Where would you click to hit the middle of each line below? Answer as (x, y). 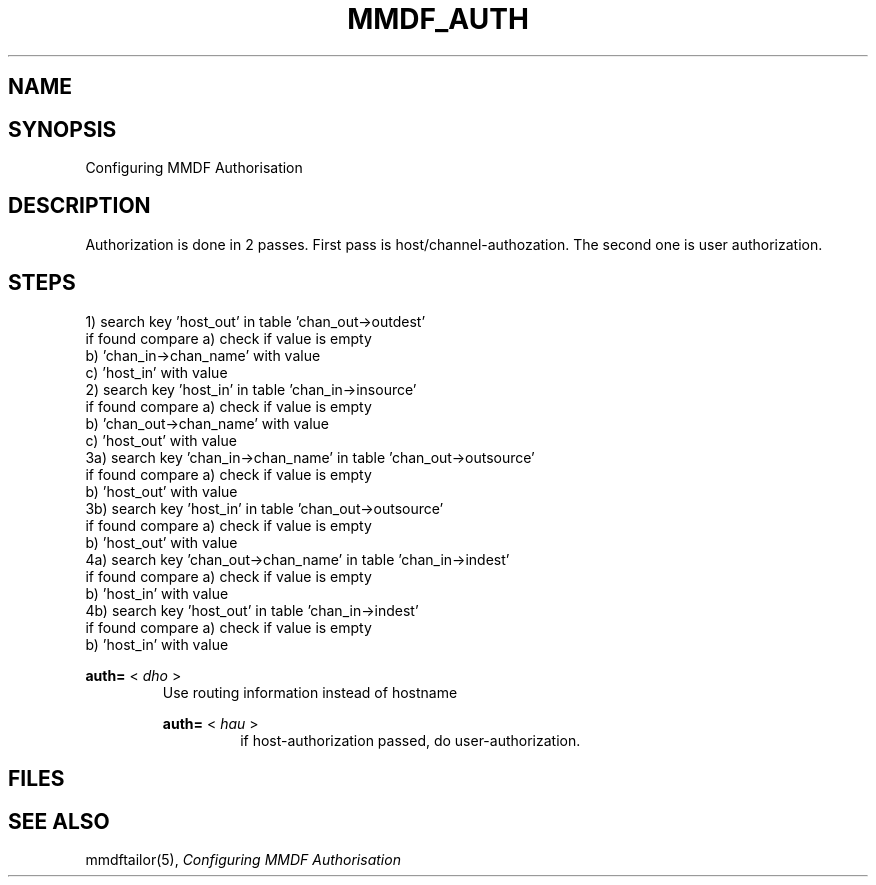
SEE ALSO (59, 821)
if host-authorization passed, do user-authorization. (410, 740)
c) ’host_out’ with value (161, 440)
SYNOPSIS (62, 129)
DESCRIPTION (79, 206)
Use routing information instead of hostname (310, 692)
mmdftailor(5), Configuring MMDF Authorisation (243, 859)
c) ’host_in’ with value (156, 372)
